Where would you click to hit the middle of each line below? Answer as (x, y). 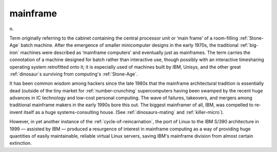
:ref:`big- (249, 45)
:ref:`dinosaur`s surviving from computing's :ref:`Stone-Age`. (74, 74)
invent (16, 112)
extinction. (21, 143)
